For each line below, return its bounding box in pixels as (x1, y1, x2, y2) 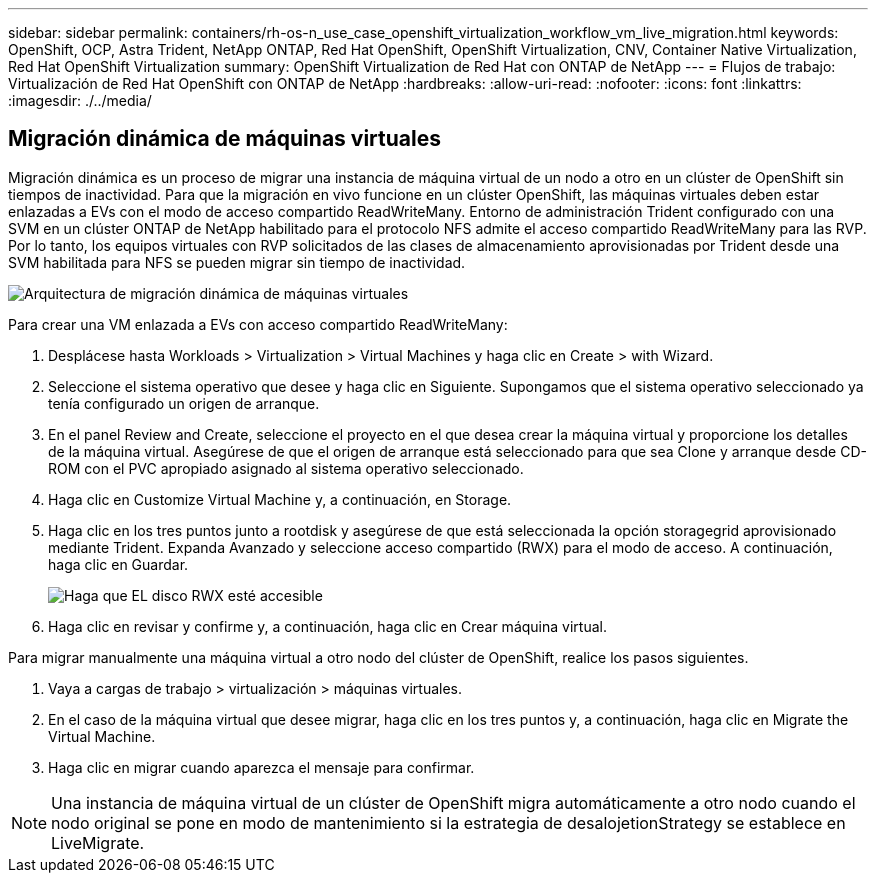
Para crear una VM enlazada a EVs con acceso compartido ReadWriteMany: (8, 315, 508, 333)
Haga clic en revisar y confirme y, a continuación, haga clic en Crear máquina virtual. (48, 617, 607, 635)
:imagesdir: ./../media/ (8, 92, 152, 109)
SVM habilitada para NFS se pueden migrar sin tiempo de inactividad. (8, 253, 466, 271)
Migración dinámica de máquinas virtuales (8, 126, 441, 152)
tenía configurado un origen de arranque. (48, 394, 320, 412)
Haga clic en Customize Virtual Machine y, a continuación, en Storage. (48, 490, 512, 508)
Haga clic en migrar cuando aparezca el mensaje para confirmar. (48, 758, 475, 776)
